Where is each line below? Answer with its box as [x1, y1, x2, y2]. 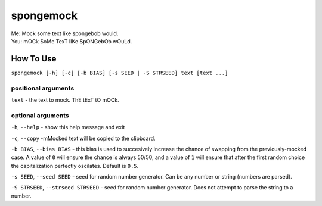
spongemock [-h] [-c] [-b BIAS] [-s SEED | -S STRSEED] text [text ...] [11, 69, 228, 76]
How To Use [11, 54, 57, 64]
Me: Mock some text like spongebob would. [11, 30, 119, 37]
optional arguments [11, 111, 69, 119]
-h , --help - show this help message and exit [11, 124, 125, 131]
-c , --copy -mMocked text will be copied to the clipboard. [11, 135, 156, 142]
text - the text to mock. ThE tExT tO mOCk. [11, 96, 119, 104]
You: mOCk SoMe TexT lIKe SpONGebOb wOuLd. [11, 38, 132, 45]
